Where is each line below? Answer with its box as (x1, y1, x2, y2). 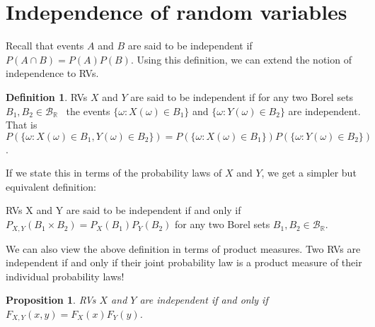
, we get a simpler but (261, 165, 357, 180)
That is (6, 117, 37, 132)
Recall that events (6, 38, 84, 53)
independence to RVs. (6, 66, 99, 81)
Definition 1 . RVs (6, 89, 88, 104)
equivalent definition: (6, 179, 96, 194)
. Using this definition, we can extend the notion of (130, 52, 352, 66)
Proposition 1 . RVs (6, 292, 96, 307)
